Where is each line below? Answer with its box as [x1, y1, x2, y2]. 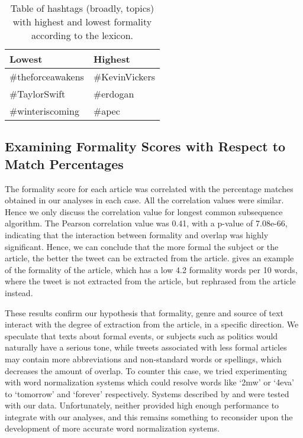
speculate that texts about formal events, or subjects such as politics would [5, 329, 278, 342]
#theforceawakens [9, 70, 84, 83]
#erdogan [93, 87, 134, 100]
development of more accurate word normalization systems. [5, 422, 220, 434]
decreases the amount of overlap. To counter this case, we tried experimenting [5, 364, 287, 377]
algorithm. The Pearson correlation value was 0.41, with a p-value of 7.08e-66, [5, 217, 288, 229]
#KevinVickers [93, 70, 156, 83]
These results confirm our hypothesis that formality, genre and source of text [5, 306, 283, 319]
